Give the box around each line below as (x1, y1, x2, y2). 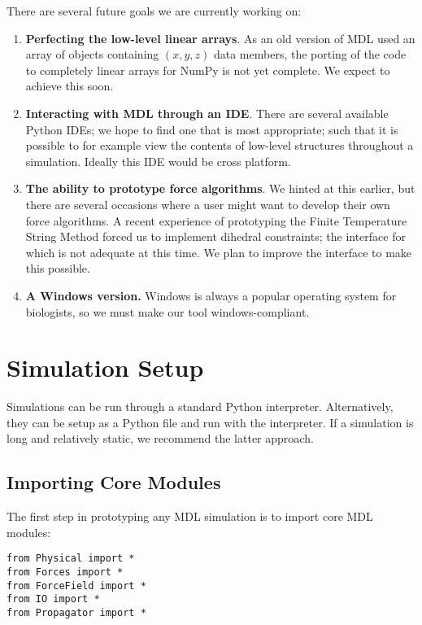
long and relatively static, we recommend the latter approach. (7, 430, 314, 447)
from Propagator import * (7, 607, 146, 619)
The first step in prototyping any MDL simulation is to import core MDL (7, 508, 373, 525)
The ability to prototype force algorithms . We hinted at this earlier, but (25, 180, 415, 197)
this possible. (25, 260, 90, 277)
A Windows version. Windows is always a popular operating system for (25, 286, 397, 304)
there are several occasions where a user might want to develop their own (25, 195, 390, 212)
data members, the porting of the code (213, 46, 407, 63)
